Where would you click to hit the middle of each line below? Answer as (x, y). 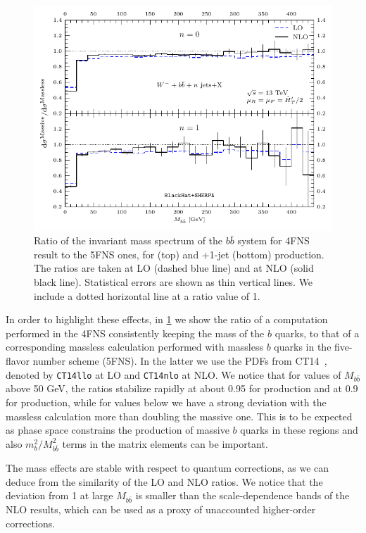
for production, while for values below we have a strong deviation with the (166, 402)
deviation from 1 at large (59, 495)
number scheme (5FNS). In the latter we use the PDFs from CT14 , (180, 361)
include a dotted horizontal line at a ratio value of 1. (147, 295)
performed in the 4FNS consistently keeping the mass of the (135, 333)
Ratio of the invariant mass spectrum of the (128, 240)
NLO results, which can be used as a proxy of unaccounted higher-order (161, 509)
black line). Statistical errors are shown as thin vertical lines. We (173, 282)
